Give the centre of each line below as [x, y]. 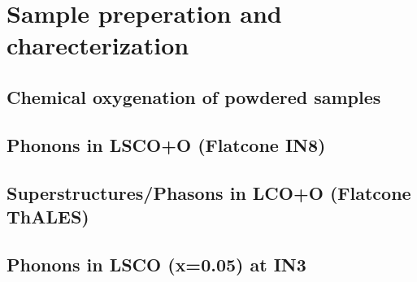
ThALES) [48, 216]
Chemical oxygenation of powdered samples [194, 96]
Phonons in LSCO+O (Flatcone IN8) [166, 144]
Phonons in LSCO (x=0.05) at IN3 [156, 264]
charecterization [98, 45]
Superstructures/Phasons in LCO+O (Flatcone [209, 192]
